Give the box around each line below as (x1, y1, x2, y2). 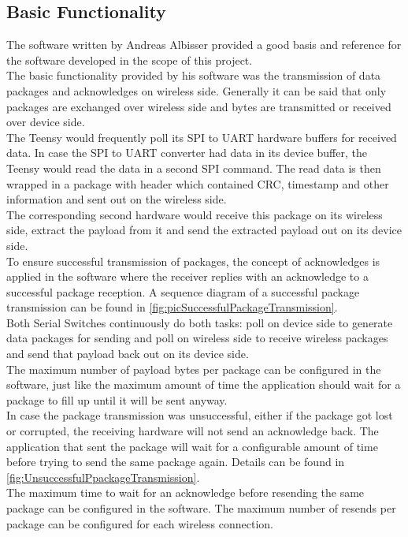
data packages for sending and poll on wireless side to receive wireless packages (6, 330, 388, 346)
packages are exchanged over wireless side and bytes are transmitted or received (6, 98, 391, 114)
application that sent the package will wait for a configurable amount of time (6, 438, 378, 454)
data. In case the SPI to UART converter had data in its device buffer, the (6, 144, 367, 161)
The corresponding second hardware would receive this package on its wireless (6, 206, 383, 222)
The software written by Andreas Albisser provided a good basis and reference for (6, 36, 402, 53)
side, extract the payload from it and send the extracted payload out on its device (6, 222, 402, 238)
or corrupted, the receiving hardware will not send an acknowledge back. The (6, 423, 379, 439)
